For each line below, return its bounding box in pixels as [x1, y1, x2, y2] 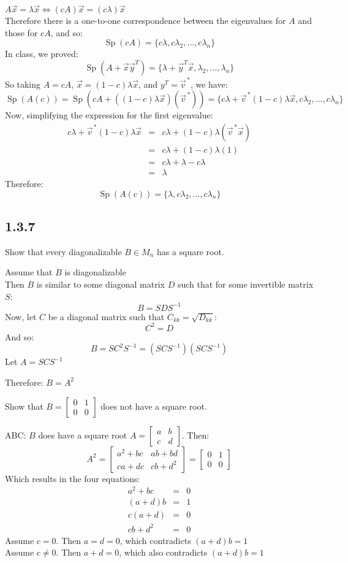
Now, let [5, 310, 37, 323]
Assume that [5, 266, 53, 278]
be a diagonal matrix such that [48, 310, 165, 323]
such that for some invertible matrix [177, 278, 314, 291]
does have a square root [38, 428, 127, 441]
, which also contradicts [119, 546, 208, 559]
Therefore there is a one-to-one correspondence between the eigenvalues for [5, 14, 286, 27]
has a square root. [156, 245, 224, 258]
